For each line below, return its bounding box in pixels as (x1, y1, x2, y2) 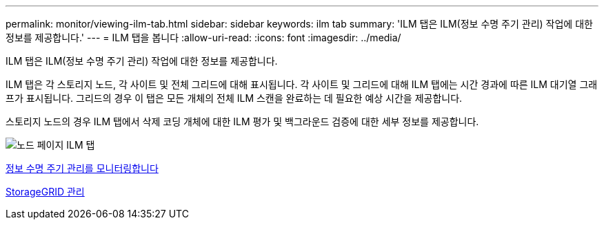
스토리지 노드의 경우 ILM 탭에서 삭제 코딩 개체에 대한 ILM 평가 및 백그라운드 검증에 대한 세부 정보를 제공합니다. (6, 116, 479, 127)
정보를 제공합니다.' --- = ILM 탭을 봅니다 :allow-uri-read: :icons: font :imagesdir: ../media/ (6, 32, 401, 43)
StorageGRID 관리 (6, 186, 85, 197)
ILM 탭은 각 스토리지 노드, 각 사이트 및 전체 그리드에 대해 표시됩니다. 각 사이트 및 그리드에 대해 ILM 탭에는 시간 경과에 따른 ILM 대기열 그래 (6, 78, 598, 90)
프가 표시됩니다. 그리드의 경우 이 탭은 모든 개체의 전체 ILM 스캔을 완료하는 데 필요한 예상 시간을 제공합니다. (6, 92, 463, 104)
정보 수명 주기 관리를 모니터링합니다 (6, 162, 159, 174)
